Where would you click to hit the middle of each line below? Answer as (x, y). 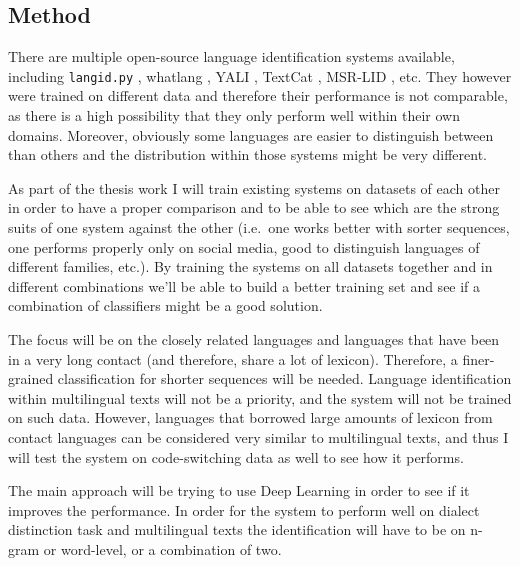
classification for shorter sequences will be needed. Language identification (284, 378)
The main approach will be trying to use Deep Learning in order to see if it (239, 490)
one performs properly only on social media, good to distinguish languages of (244, 246)
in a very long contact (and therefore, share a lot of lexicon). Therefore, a (233, 358)
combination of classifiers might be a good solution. (165, 305)
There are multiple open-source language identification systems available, (231, 56)
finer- (478, 358)
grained (31, 378)
